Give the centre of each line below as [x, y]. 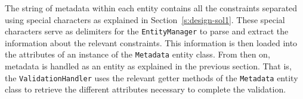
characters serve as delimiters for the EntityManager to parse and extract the [147, 31]
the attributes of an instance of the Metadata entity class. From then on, [137, 54]
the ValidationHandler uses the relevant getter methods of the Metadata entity [151, 77]
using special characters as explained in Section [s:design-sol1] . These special [145, 19]
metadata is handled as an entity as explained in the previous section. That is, [148, 66]
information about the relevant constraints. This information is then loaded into [151, 42]
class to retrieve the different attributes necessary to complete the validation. [146, 89]
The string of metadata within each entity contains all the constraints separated [151, 8]
